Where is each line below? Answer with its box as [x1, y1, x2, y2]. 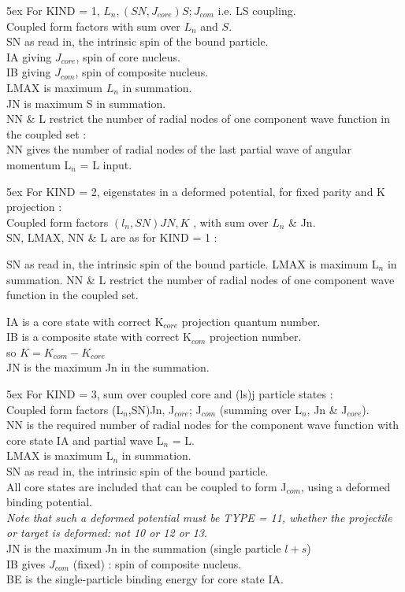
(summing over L [219, 401, 302, 417]
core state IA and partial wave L [6, 431, 164, 448]
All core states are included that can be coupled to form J [6, 478, 287, 494]
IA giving [6, 48, 52, 65]
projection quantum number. [181, 313, 321, 329]
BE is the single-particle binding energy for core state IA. [6, 571, 284, 587]
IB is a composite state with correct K [6, 328, 191, 345]
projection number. [210, 328, 302, 345]
